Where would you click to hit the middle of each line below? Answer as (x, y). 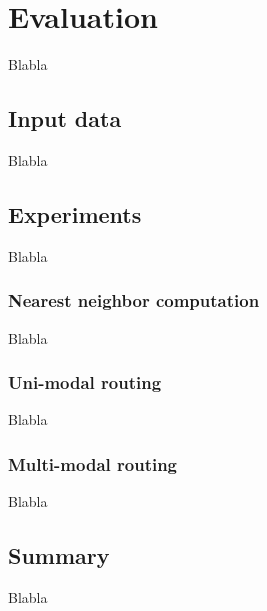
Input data (65, 118)
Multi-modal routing (93, 463)
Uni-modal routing (85, 382)
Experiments (75, 213)
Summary (59, 555)
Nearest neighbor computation (134, 300)
